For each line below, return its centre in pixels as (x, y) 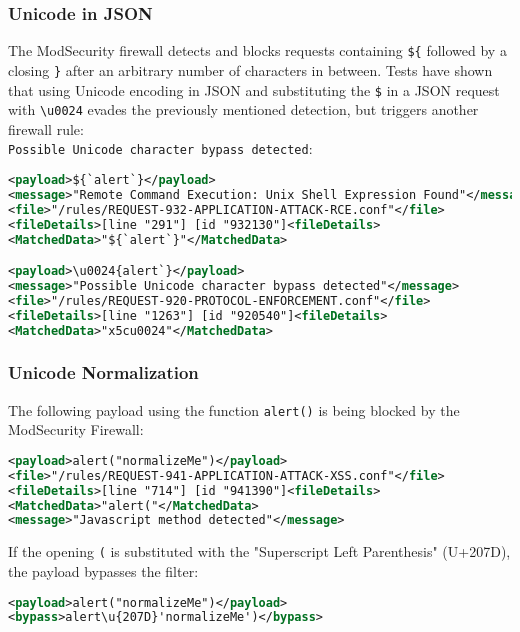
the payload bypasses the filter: (103, 571)
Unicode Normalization (103, 372)
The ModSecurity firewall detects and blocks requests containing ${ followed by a (257, 50)
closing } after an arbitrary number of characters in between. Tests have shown (250, 69)
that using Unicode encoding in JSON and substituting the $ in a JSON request (254, 89)
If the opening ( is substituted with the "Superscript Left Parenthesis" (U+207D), (259, 551)
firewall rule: (46, 128)
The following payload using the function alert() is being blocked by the (234, 409)
